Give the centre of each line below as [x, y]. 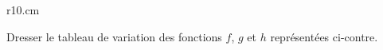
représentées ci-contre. [324, 36]
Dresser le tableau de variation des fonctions [114, 36]
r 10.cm [23, 10]
